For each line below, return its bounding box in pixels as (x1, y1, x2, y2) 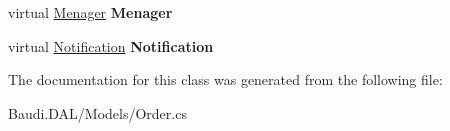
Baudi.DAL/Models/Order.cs (8, 102, 187, 123)
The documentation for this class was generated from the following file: (8, 69, 443, 90)
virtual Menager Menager (8, 2, 173, 22)
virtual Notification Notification (8, 35, 214, 56)
